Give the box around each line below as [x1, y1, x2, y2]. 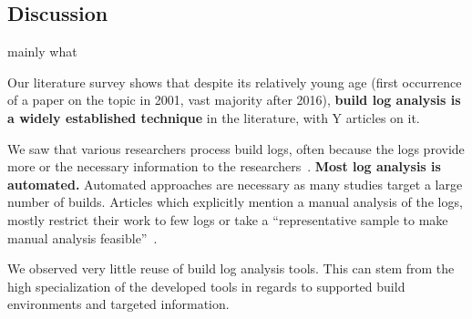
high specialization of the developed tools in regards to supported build [7, 276, 405, 295]
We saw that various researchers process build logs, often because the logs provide [7, 139, 465, 158]
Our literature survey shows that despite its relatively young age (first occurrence [7, 72, 462, 91]
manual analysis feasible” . [7, 228, 158, 247]
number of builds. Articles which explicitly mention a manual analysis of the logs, [7, 192, 463, 211]
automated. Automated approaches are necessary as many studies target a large [7, 174, 463, 193]
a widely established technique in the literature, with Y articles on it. [7, 108, 420, 127]
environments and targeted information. [7, 294, 230, 314]
